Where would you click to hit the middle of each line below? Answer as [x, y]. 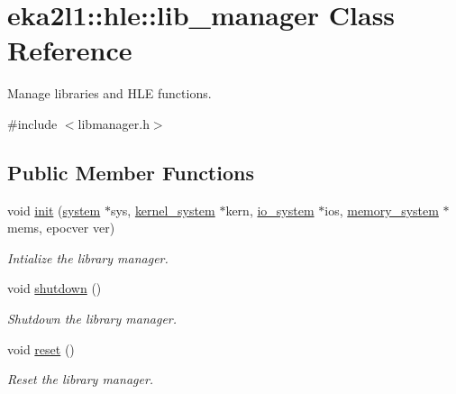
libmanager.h [114, 123]
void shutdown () [55, 288]
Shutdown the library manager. [92, 319]
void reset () [41, 348]
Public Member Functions [131, 172]
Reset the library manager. [81, 379]
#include [32, 123]
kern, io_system [270, 210]
